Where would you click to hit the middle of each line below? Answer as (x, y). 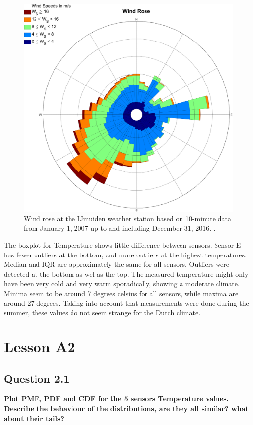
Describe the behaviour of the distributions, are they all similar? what (126, 408)
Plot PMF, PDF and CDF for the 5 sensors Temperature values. (117, 399)
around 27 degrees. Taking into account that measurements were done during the (126, 303)
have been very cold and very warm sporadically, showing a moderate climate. (122, 283)
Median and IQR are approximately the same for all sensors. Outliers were (117, 264)
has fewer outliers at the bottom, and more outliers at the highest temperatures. (126, 254)
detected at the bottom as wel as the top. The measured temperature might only (126, 274)
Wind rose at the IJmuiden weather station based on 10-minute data (127, 218)
